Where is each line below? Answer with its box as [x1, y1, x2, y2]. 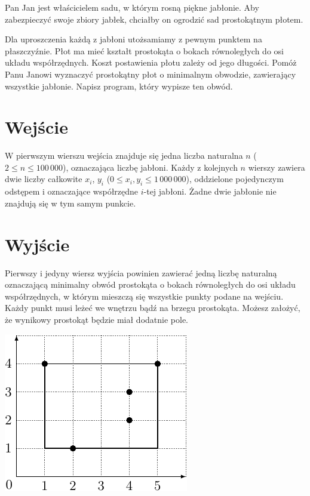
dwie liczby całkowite [5, 172, 82, 185]
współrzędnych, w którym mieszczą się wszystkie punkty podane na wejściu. [5, 289, 284, 302]
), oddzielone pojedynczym [186, 172, 284, 185]
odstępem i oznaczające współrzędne [5, 185, 139, 198]
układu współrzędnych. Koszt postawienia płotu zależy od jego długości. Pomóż [5, 56, 297, 69]
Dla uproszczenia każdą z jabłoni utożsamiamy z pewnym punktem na [5, 33, 262, 45]
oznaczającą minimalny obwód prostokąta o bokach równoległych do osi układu [5, 278, 296, 291]
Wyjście [5, 232, 70, 256]
